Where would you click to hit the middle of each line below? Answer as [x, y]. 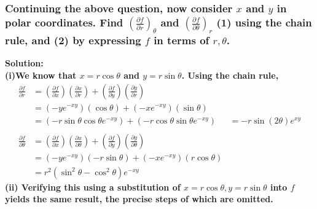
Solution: [24, 63]
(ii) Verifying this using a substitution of [93, 187]
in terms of [182, 40]
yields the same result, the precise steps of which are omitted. [139, 199]
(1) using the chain [264, 22]
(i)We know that [41, 75]
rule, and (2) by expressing [73, 40]
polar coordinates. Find [64, 22]
